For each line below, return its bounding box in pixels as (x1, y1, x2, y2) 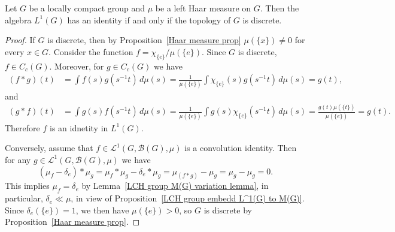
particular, (5, 192, 43, 204)
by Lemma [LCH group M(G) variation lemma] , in (81, 179, 269, 192)
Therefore (5, 121, 40, 134)
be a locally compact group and (29, 2, 145, 14)
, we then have (75, 203, 129, 216)
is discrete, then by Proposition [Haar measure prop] (47, 34, 241, 46)
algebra (5, 13, 32, 26)
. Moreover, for (49, 59, 104, 72)
